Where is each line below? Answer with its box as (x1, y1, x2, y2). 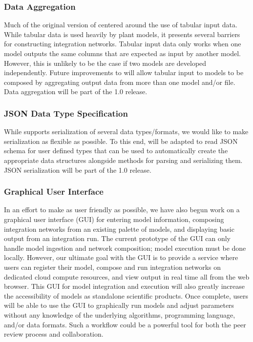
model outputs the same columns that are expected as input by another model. (4, 48, 241, 58)
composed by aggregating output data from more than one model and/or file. (4, 77, 235, 87)
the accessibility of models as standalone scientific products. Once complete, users (4, 290, 249, 301)
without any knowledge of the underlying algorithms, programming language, (4, 309, 235, 320)
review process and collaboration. (4, 329, 104, 339)
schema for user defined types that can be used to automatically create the (4, 145, 228, 156)
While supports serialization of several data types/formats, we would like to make (4, 126, 249, 137)
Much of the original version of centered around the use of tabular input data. (4, 20, 237, 30)
